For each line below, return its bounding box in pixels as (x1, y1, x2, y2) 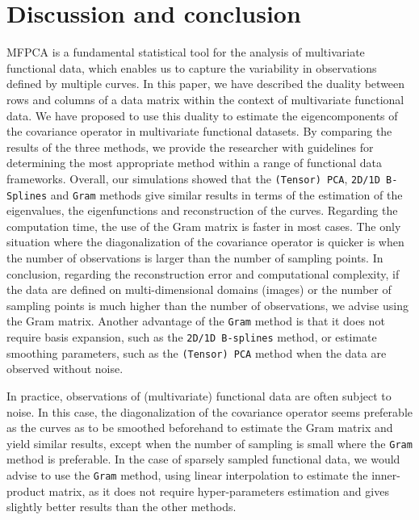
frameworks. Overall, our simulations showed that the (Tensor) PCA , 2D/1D (6, 170, 380, 187)
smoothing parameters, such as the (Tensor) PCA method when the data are (6, 344, 387, 361)
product (6, 482, 45, 499)
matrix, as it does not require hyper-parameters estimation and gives (48, 482, 389, 499)
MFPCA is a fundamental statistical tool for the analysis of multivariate (6, 44, 365, 61)
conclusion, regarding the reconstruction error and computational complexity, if (6, 265, 400, 282)
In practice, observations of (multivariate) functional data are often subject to (6, 387, 392, 404)
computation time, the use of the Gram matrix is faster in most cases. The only (6, 217, 401, 234)
